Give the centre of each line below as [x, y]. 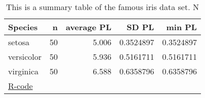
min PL [181, 27]
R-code [20, 86]
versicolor [25, 57]
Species [23, 27]
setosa [19, 42]
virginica [24, 71]
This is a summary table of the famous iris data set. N [102, 7]
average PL [88, 27]
